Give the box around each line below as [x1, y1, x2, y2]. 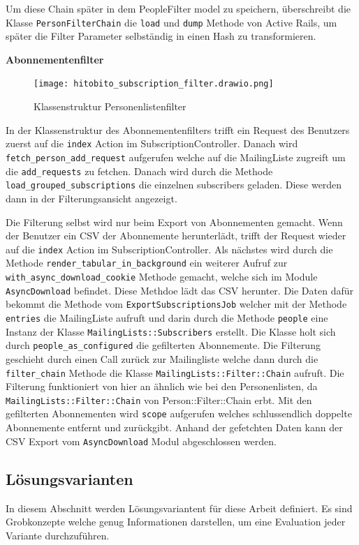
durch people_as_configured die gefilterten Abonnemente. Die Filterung [6, 338, 321, 352]
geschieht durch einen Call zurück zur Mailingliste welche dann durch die [6, 351, 318, 366]
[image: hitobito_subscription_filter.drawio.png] [34, 79, 274, 89]
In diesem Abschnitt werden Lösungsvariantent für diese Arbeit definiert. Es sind [6, 500, 353, 515]
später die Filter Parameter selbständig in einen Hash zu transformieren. [6, 29, 316, 43]
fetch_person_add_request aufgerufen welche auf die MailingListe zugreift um [6, 149, 346, 164]
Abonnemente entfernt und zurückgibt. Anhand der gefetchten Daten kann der [6, 420, 343, 435]
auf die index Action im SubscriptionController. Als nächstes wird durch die [6, 241, 333, 256]
